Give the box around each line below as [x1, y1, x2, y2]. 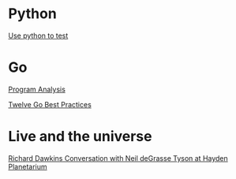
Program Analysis [8, 84, 66, 94]
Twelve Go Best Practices [8, 99, 92, 109]
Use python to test [8, 31, 69, 40]
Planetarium [8, 162, 47, 171]
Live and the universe [8, 128, 152, 146]
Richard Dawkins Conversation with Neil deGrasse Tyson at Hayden [8, 153, 229, 162]
